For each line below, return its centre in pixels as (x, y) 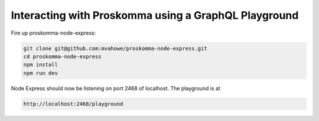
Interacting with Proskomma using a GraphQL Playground (155, 15)
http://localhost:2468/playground (73, 104)
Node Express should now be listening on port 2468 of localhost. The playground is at (116, 88)
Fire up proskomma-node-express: (53, 33)
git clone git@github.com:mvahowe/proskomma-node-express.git (115, 48)
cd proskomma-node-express (62, 56)
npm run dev (41, 73)
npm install (41, 65)
